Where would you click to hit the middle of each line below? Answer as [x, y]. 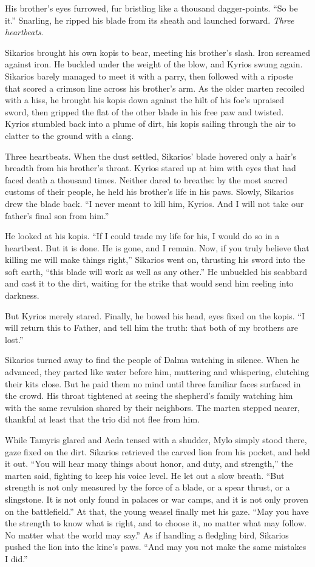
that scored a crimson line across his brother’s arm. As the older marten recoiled [155, 88]
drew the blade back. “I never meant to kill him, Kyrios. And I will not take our [154, 203]
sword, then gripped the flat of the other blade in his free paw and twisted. [144, 111]
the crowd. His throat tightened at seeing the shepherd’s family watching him [149, 396]
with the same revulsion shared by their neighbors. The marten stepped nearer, [152, 407]
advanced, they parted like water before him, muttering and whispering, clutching [157, 372]
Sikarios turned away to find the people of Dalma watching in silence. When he [152, 360]
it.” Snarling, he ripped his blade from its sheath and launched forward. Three [150, 20]
